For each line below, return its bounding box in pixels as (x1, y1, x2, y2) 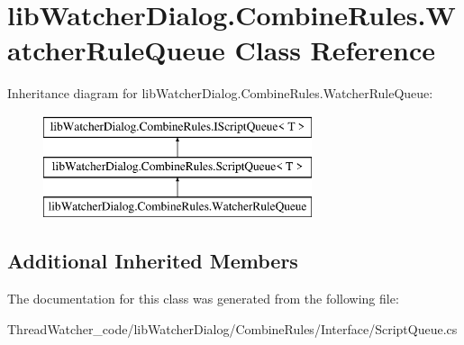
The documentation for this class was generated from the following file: (7, 289, 399, 308)
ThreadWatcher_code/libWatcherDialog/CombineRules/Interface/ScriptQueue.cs (7, 319, 458, 338)
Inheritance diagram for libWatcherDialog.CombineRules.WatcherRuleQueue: (7, 84, 433, 103)
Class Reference (234, 32, 436, 68)
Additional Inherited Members (7, 247, 298, 275)
